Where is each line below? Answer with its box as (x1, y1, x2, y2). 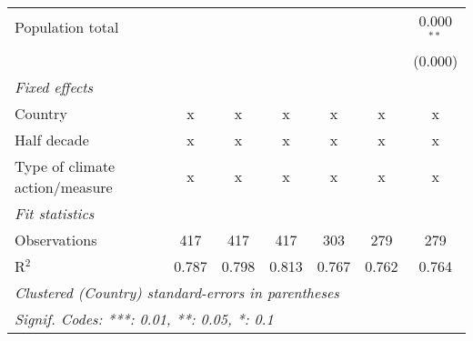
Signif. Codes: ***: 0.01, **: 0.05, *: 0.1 (15, 307, 274, 329)
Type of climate (15, 155, 116, 176)
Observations (15, 228, 97, 250)
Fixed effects (15, 75, 94, 97)
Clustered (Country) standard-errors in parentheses (15, 281, 339, 303)
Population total (15, 16, 119, 38)
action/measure (15, 176, 113, 197)
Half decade (15, 128, 89, 150)
